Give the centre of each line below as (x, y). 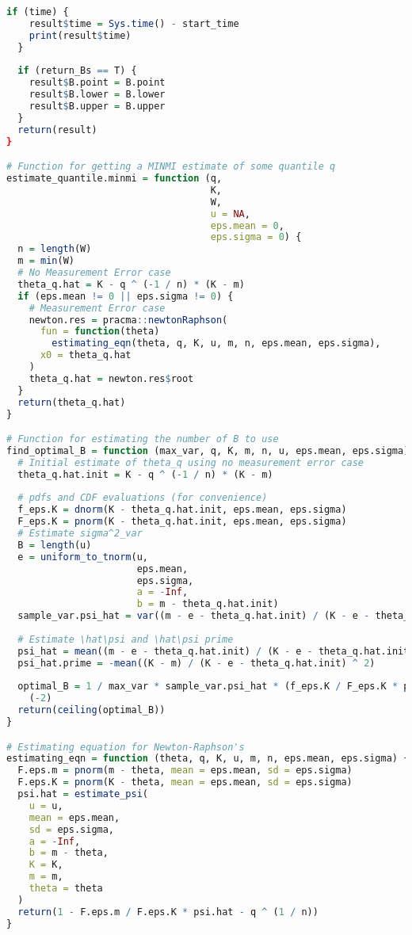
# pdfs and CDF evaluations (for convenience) (143, 498)
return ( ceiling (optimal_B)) (92, 710)
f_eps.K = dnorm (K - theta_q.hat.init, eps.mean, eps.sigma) (182, 510)
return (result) (57, 130)
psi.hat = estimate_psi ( (83, 794)
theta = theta (66, 889)
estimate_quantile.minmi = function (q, (114, 179)
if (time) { (38, 12)
